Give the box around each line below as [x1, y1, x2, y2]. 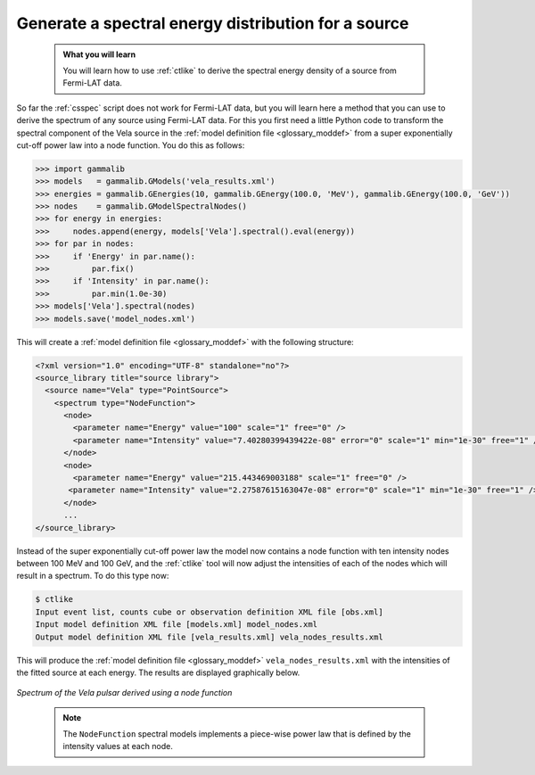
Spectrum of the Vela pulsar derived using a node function [16, 688, 233, 698]
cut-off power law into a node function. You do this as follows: [16, 139, 245, 151]
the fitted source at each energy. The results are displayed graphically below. [16, 667, 300, 678]
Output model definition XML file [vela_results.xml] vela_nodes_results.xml [35, 631, 383, 642]
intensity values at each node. [62, 741, 173, 752]
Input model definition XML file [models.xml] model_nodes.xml [35, 620, 318, 630]
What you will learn [62, 49, 136, 60]
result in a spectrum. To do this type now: [16, 571, 169, 581]
